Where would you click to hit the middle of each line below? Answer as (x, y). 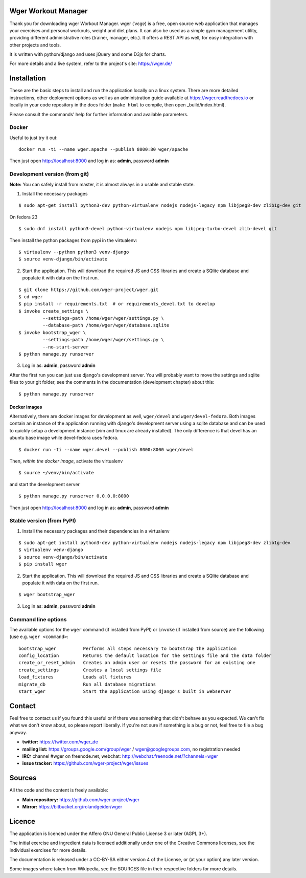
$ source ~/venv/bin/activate (56, 473)
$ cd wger (31, 297)
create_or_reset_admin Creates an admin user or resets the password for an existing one (137, 663)
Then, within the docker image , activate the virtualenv (66, 461)
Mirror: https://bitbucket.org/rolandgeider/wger (72, 806)
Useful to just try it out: (34, 138)
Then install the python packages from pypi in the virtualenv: (73, 240)
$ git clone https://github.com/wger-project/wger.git (89, 290)
